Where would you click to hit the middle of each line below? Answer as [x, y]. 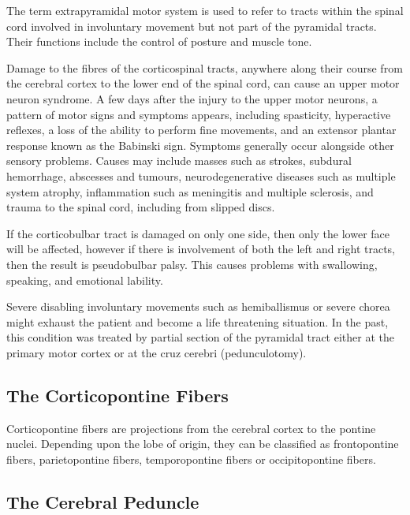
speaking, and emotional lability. [85, 280]
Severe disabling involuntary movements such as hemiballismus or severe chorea [198, 306]
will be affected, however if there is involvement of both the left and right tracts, [201, 249]
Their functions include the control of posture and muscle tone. [159, 41]
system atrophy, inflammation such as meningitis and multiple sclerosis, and [190, 191]
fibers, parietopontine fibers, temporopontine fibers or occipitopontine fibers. [191, 459]
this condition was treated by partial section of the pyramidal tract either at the [200, 337]
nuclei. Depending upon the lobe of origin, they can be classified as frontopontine [203, 444]
